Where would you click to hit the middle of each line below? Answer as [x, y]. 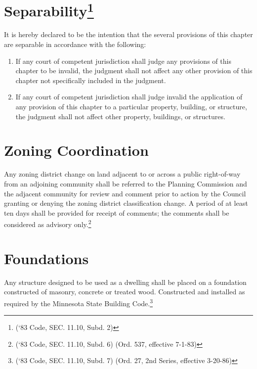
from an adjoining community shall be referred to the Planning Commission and [126, 183]
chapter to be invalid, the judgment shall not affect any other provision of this [134, 70]
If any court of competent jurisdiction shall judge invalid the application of [129, 97]
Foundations [46, 258]
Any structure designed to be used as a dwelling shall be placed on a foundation [125, 282]
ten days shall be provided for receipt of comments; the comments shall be [117, 212]
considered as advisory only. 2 [48, 223]
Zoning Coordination [76, 150]
